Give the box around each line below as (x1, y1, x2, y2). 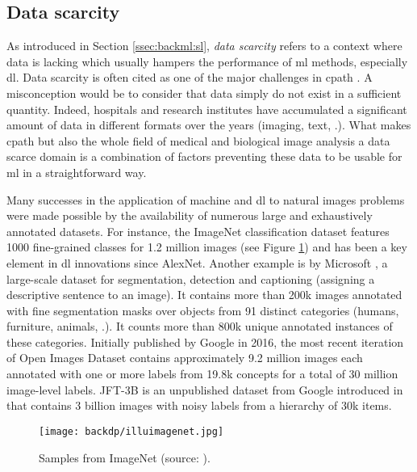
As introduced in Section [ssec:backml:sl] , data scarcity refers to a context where (6, 37, 402, 54)
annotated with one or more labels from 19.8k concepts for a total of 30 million (6, 365, 398, 382)
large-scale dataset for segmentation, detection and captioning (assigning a (6, 270, 375, 287)
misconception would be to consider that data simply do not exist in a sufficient (6, 84, 402, 101)
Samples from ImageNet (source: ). (39, 449, 211, 466)
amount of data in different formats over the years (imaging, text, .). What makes (6, 116, 411, 133)
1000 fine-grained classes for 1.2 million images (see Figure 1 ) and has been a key (6, 238, 407, 255)
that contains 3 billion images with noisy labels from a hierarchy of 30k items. (6, 397, 392, 414)
